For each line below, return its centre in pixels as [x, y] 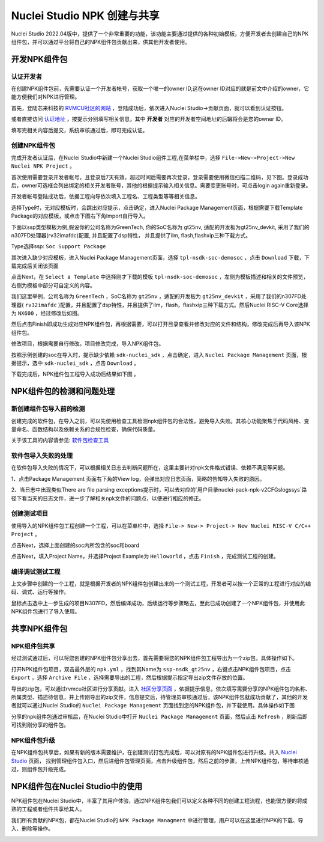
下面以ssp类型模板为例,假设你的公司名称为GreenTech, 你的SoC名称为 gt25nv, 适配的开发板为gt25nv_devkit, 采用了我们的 [160, 227]
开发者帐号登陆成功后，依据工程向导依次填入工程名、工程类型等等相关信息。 [106, 197]
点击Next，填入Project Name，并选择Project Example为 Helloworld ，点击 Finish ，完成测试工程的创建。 [145, 556]
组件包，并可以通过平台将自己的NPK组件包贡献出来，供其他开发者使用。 [100, 41]
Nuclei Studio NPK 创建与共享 [85, 16]
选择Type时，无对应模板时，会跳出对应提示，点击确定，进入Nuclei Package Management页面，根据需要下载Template [157, 207]
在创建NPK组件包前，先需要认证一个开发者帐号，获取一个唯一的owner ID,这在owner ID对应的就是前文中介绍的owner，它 [160, 89]
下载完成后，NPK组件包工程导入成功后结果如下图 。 [75, 374]
